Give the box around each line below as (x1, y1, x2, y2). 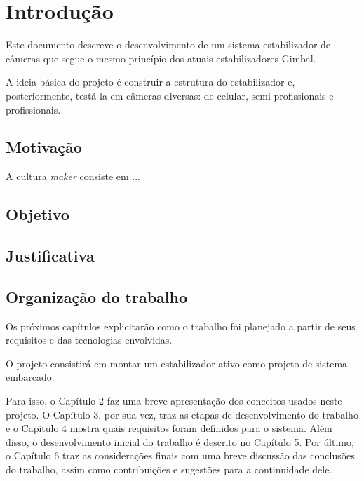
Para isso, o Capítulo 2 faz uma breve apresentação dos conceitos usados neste (6, 393, 342, 408)
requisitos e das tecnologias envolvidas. (6, 332, 173, 347)
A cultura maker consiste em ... (6, 169, 140, 184)
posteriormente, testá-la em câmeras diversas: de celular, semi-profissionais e (6, 88, 334, 102)
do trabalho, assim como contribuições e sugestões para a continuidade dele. (6, 462, 332, 476)
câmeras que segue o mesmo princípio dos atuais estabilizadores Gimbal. (6, 50, 316, 65)
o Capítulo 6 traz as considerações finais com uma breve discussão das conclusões (6, 448, 355, 463)
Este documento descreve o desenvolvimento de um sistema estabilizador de (6, 37, 331, 52)
